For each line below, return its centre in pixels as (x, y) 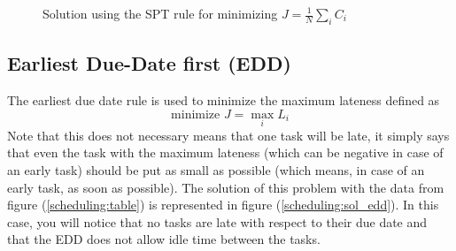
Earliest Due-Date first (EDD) (149, 63)
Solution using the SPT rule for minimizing (160, 13)
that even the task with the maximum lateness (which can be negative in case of (225, 152)
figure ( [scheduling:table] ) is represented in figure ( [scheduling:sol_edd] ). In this (223, 205)
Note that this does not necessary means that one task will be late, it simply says (228, 135)
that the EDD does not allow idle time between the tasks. (164, 239)
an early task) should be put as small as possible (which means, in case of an (216, 170)
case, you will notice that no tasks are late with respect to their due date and (217, 221)
